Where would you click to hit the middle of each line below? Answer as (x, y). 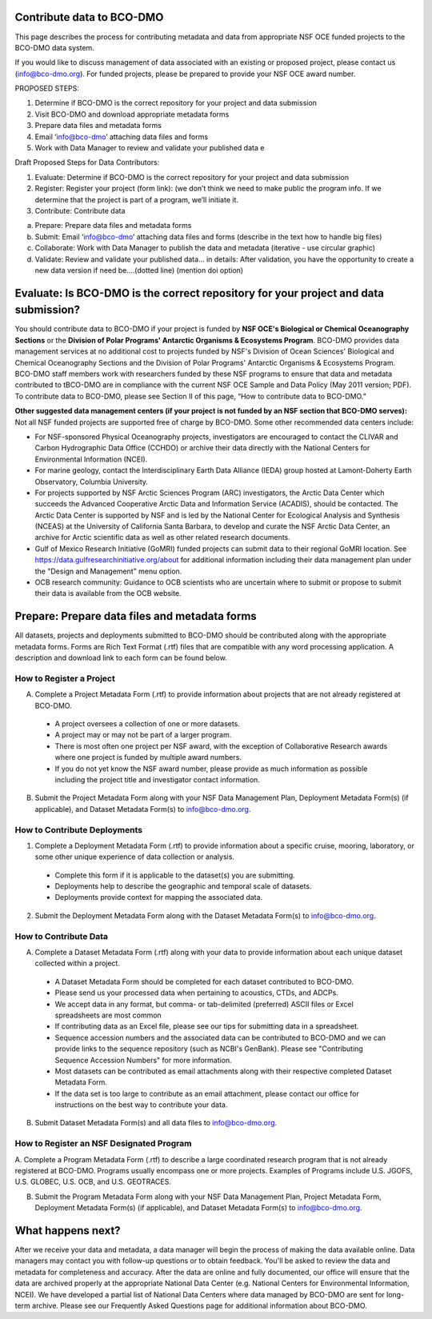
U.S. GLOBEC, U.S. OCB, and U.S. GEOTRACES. (93, 1182)
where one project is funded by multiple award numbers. (148, 757)
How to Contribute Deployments (79, 829)
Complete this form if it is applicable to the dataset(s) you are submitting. (175, 875)
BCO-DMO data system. (55, 47)
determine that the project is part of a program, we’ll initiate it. (137, 199)
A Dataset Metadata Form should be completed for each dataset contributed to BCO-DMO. (204, 981)
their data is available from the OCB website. (108, 594)
